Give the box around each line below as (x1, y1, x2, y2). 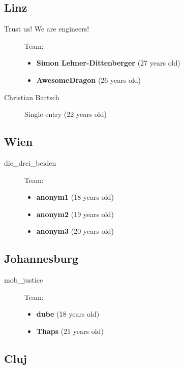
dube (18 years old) (36, 309, 100, 319)
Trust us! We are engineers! (4, 23, 89, 34)
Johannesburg (4, 251, 79, 266)
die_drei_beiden (4, 157, 56, 168)
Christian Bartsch (4, 91, 59, 102)
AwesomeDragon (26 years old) (36, 74, 141, 85)
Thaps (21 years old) (36, 325, 104, 336)
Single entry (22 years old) (24, 109, 107, 119)
